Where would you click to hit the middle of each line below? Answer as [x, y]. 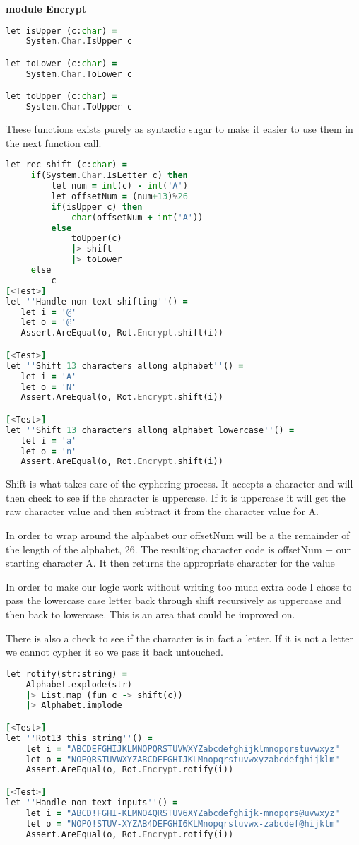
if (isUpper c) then [97, 207]
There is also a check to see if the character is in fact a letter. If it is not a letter [180, 638]
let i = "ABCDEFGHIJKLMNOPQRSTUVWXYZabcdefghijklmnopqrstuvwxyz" [183, 749]
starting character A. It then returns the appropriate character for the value [170, 563]
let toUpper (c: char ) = [61, 96]
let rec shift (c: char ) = [66, 165]
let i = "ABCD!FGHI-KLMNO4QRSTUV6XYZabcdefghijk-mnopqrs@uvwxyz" [183, 813]
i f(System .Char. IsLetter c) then [109, 176]
